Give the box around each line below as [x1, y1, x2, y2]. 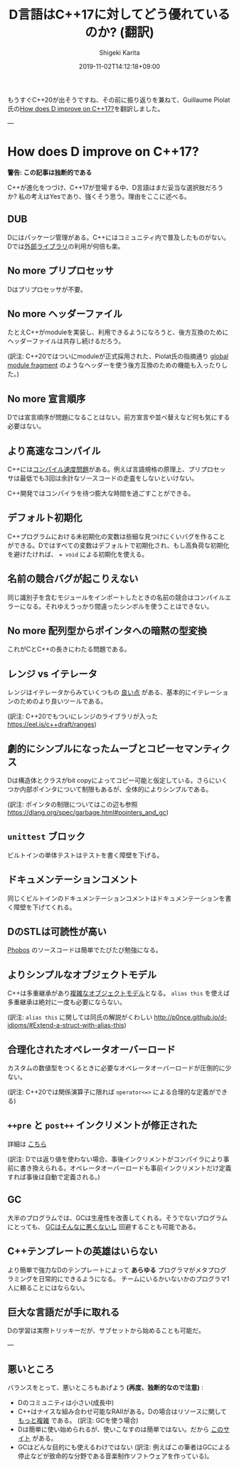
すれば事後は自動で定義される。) [7, 1172, 101, 1181]
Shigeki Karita [99, 48, 140, 57]
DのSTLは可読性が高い [7, 926, 107, 938]
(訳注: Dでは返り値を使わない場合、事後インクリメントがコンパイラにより [7, 1154, 223, 1163]
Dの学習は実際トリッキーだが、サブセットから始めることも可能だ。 [7, 1326, 205, 1335]
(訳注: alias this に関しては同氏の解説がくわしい [7, 1013, 153, 1022]
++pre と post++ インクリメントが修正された [7, 1119, 198, 1132]
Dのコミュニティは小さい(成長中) [17, 1399, 115, 1407]
